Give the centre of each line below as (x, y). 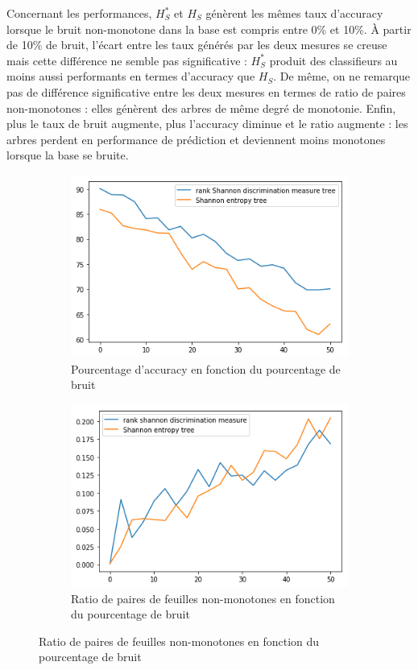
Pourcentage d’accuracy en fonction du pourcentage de (206, 368)
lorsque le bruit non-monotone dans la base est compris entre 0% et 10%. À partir (209, 29)
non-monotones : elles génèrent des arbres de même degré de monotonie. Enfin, (201, 108)
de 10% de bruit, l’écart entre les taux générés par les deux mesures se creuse (197, 45)
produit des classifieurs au (333, 60)
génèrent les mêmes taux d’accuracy (294, 13)
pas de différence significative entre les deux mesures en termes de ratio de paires (206, 91)
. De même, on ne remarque (342, 76)
